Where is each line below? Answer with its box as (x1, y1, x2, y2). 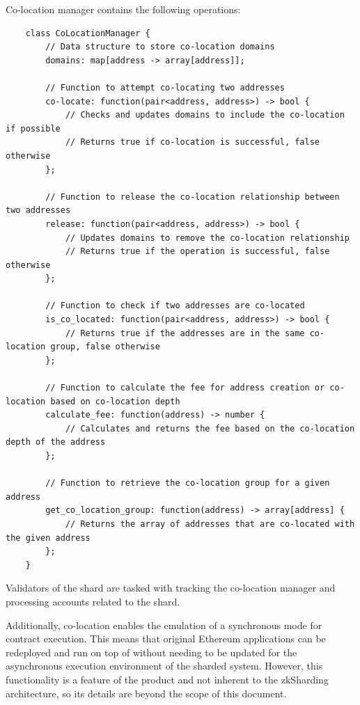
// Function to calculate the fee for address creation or (45, 383, 325, 393)
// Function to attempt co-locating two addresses (45, 82, 285, 93)
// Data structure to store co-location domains (45, 42, 275, 52)
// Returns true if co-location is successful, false (65, 137, 320, 148)
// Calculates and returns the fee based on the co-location (65, 423, 355, 434)
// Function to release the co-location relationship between (45, 191, 340, 202)
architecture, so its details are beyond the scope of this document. (6, 686, 287, 700)
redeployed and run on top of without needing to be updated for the (6, 644, 297, 659)
